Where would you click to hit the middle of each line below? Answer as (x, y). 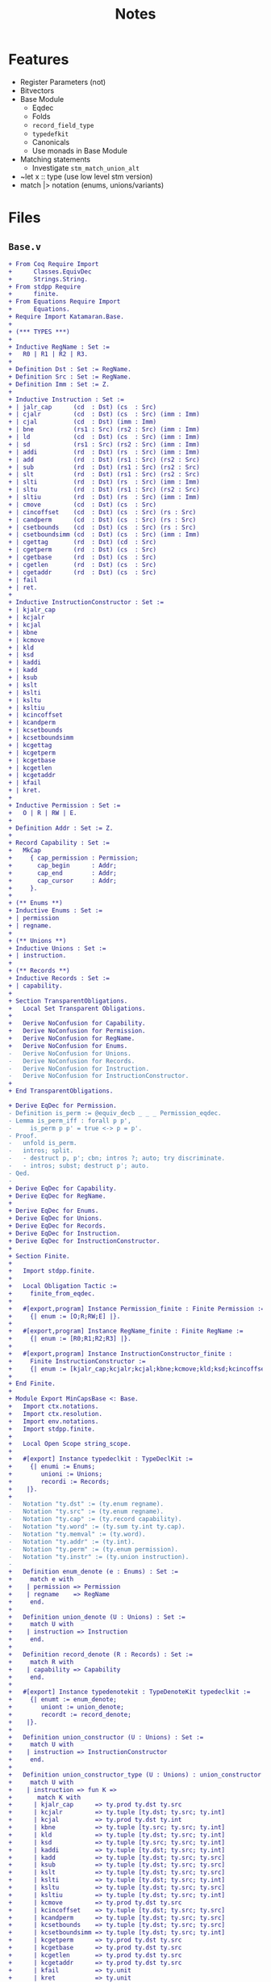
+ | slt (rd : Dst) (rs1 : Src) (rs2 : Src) (104, 475)
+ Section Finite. (39, 1256)
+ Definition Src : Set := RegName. (70, 377)
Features (39, 59)
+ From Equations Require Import (65, 302)
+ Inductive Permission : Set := (65, 805)
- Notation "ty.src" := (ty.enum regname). (86, 1512)
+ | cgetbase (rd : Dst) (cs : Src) (83, 558)
